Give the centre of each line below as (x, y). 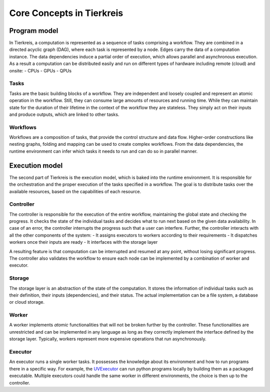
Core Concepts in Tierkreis (66, 13)
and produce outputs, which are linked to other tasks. (64, 114)
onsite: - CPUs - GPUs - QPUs (40, 70)
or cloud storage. (27, 302)
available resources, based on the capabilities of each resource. (75, 191)
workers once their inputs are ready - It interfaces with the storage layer (83, 242)
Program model (34, 31)
